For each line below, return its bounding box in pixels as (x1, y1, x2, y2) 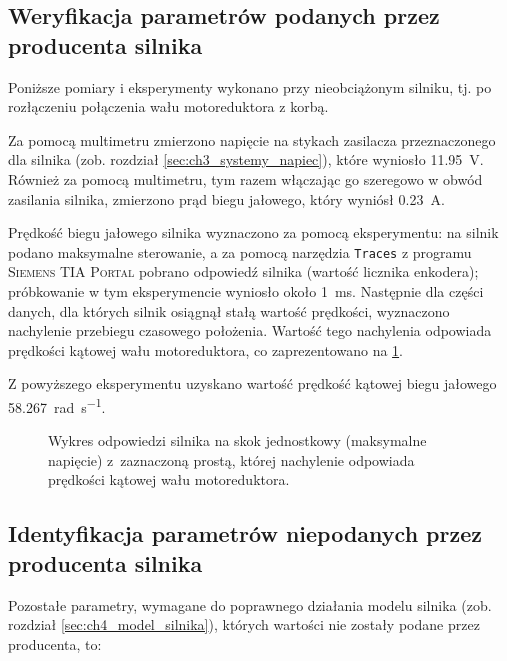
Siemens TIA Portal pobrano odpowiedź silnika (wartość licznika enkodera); (8, 261, 479, 282)
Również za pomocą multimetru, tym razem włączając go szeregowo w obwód (8, 168, 483, 189)
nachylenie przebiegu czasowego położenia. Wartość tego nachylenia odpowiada (8, 320, 492, 341)
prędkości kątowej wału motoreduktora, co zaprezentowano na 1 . (8, 339, 403, 360)
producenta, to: (8, 633, 102, 654)
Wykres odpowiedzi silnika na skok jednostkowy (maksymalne (48, 430, 427, 451)
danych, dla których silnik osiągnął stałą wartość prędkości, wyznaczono (8, 300, 450, 321)
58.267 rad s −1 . (8, 393, 106, 417)
